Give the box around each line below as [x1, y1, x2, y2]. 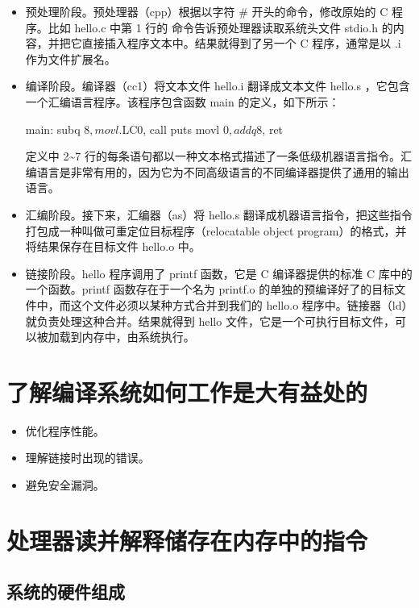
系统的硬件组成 [6, 579, 125, 604]
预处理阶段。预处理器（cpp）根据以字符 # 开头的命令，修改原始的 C [25, 3, 388, 19]
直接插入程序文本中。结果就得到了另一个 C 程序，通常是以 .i [81, 35, 401, 52]
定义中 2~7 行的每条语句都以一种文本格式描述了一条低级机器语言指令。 [25, 148, 400, 164]
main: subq [25, 120, 81, 137]
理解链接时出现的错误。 [25, 449, 150, 466]
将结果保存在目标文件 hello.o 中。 [25, 238, 201, 255]
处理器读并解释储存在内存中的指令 [6, 523, 368, 556]
